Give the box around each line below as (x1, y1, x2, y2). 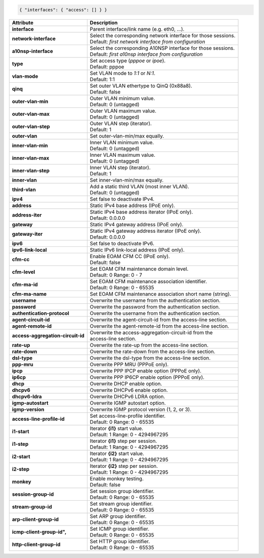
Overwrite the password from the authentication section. (89, 303, 220, 310)
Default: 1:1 (89, 76, 115, 83)
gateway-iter (12, 230, 43, 237)
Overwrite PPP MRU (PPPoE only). (89, 361, 169, 367)
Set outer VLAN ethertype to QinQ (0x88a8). (89, 82, 193, 89)
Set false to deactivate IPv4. (89, 195, 154, 202)
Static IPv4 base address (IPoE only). (89, 202, 176, 209)
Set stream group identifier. (89, 500, 153, 507)
